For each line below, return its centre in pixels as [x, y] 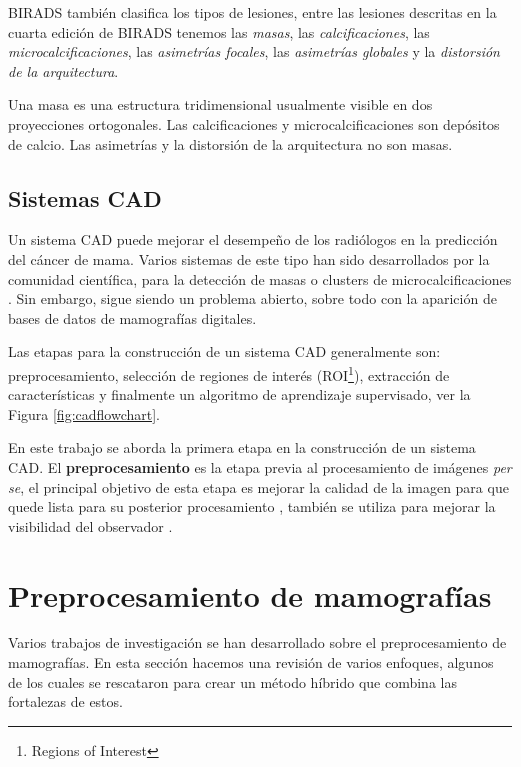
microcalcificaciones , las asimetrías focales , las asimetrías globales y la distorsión [254, 51]
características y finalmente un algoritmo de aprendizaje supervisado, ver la [239, 394]
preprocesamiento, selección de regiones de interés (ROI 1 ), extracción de [229, 373]
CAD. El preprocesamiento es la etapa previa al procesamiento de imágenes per [260, 466]
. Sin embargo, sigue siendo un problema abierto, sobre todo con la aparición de [252, 298]
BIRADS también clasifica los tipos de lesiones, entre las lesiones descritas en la [252, 12]
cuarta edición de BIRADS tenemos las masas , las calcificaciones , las [219, 31]
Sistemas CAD [85, 197]
